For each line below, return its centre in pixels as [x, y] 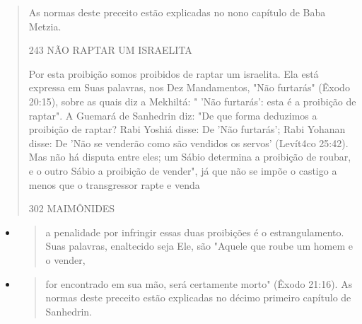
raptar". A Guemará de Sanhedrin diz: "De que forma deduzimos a [173, 115]
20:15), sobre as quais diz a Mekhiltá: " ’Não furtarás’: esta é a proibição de [192, 101]
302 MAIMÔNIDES [72, 208]
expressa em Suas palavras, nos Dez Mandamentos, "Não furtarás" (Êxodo [189, 87]
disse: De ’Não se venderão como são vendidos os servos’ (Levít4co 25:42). [188, 143]
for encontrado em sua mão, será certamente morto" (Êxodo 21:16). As [199, 283]
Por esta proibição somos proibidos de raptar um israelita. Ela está [174, 73]
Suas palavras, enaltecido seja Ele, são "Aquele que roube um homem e [199, 246]
